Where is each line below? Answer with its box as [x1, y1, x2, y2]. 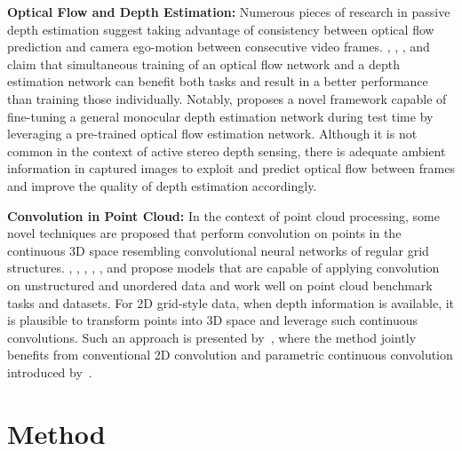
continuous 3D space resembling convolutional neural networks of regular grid [7, 241, 429, 259]
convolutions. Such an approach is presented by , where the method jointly [7, 328, 417, 346]
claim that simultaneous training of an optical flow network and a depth [7, 54, 401, 73]
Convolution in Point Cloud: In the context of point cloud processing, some [7, 206, 440, 225]
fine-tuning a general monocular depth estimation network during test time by [7, 107, 434, 125]
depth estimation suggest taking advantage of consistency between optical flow [7, 20, 434, 38]
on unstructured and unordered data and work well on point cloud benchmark [7, 275, 433, 294]
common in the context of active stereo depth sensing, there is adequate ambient [7, 141, 446, 160]
